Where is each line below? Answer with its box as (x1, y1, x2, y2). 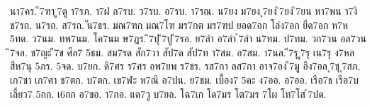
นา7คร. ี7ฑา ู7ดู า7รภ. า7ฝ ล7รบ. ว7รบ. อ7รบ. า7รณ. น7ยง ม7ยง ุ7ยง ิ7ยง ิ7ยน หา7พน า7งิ (10, 4, 358, 18)
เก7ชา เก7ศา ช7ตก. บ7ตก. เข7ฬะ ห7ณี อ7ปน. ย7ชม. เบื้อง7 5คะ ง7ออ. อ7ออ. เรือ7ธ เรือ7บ (10, 72, 359, 87)
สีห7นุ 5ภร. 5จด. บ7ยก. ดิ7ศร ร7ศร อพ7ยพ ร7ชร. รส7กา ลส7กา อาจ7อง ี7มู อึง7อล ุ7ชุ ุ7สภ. (10, 58, 361, 73)
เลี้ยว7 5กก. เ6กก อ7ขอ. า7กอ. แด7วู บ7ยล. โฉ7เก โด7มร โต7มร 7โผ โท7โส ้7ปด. (10, 86, 327, 101)
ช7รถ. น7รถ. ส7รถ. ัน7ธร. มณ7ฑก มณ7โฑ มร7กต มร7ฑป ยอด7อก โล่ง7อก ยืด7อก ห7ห (10, 17, 349, 32)
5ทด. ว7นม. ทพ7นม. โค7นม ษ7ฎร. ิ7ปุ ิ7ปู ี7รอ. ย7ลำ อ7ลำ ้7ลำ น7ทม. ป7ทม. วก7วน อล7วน (10, 31, 366, 46)
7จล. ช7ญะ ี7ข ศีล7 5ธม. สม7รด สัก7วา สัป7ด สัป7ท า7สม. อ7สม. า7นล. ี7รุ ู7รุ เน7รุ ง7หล (10, 44, 355, 59)
